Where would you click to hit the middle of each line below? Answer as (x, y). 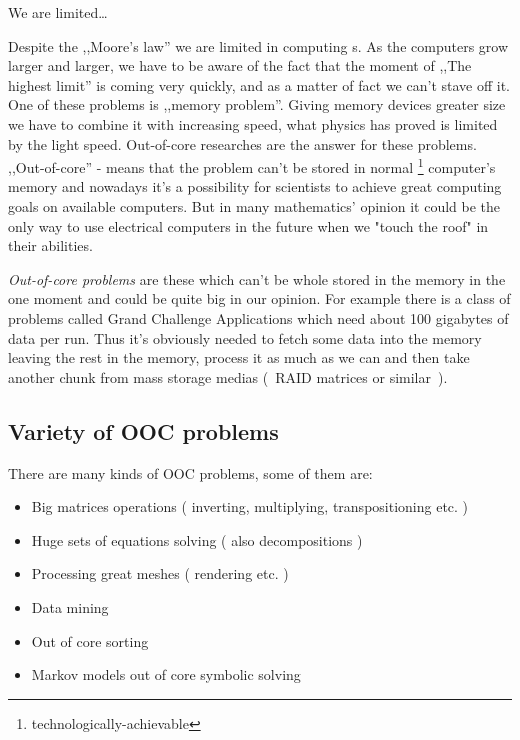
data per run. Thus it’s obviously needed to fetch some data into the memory (245, 337)
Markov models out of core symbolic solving (166, 674)
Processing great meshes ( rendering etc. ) (160, 573)
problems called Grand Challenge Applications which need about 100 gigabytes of (258, 317)
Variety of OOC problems (143, 430)
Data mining (70, 606)
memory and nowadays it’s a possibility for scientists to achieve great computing (255, 186)
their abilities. (50, 245)
